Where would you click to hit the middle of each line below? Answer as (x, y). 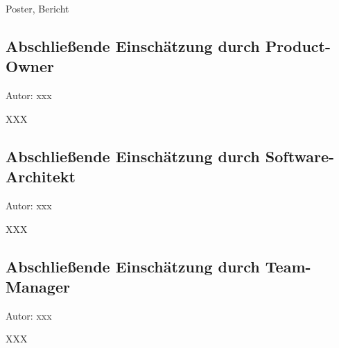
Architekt (41, 176)
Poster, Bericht (37, 8)
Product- (298, 45)
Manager (38, 286)
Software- (299, 156)
